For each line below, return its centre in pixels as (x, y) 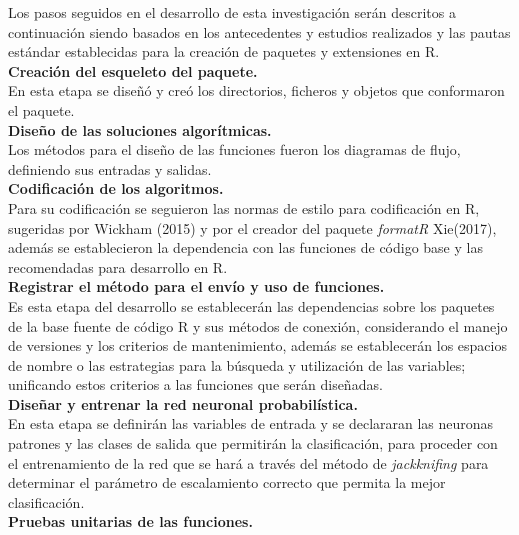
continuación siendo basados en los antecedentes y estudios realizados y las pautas (259, 31)
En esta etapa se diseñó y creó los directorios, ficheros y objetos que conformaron (256, 90)
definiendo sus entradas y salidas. (110, 168)
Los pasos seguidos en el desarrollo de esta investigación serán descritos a (232, 12)
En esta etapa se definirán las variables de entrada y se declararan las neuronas (251, 423)
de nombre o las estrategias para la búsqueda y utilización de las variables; (237, 364)
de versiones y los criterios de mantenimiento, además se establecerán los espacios (257, 345)
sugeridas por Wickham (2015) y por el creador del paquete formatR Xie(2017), (252, 227)
